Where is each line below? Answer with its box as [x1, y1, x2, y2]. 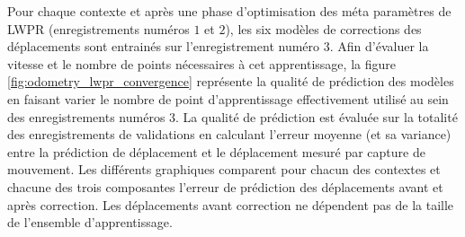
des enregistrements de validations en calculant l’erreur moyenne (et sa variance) [7, 125, 452, 144]
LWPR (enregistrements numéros [7, 19, 190, 38]
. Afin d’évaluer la [329, 37, 429, 56]
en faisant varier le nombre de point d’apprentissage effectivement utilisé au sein [7, 89, 449, 108]
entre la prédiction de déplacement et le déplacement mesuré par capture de [7, 142, 425, 161]
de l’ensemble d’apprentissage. [7, 213, 173, 232]
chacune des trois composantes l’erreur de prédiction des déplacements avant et [7, 177, 443, 196]
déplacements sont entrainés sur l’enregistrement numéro [7, 37, 320, 56]
